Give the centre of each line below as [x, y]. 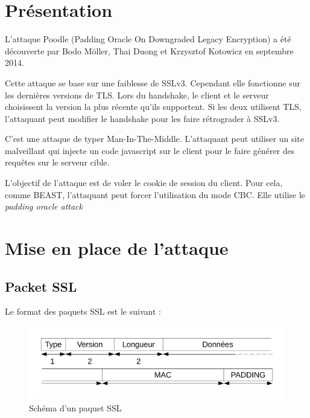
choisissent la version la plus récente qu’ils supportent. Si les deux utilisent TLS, [153, 107]
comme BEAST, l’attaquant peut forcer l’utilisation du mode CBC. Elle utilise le [155, 194]
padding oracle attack [44, 206]
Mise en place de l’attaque [117, 248]
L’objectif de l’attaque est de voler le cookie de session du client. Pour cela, [144, 183]
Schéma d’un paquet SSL [75, 407]
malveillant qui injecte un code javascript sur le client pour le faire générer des [150, 150]
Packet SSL [41, 286]
